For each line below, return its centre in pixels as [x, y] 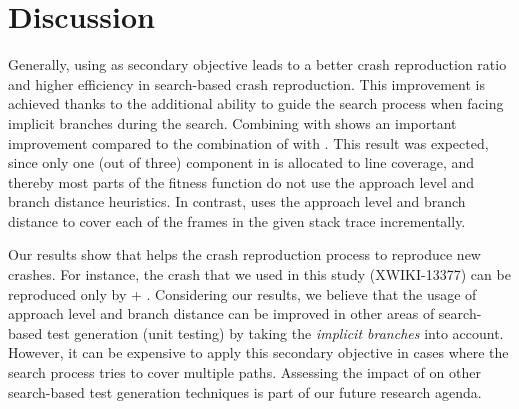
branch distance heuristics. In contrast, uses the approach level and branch [237, 201]
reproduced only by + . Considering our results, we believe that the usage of [242, 293]
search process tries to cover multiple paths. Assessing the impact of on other [244, 372]
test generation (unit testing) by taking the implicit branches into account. [275, 332]
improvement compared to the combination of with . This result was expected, [248, 142]
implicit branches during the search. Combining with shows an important [232, 122]
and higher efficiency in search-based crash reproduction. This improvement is [246, 83]
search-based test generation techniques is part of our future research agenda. [245, 391]
